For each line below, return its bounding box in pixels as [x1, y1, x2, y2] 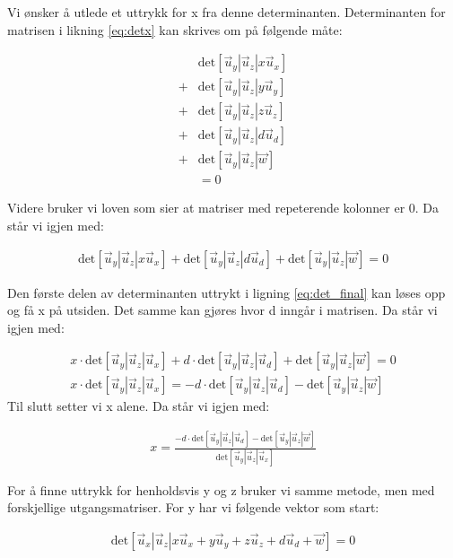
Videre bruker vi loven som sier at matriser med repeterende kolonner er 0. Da [7, 198, 440, 217]
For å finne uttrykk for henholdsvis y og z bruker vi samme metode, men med [7, 480, 435, 499]
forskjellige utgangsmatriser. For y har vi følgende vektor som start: [7, 498, 379, 517]
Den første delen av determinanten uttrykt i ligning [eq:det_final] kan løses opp [7, 283, 446, 301]
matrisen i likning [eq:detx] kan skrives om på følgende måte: [7, 20, 343, 39]
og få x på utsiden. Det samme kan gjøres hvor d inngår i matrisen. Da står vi [7, 301, 438, 319]
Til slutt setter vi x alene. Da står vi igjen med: [7, 397, 270, 415]
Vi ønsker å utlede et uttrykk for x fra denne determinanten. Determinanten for [7, 3, 446, 21]
